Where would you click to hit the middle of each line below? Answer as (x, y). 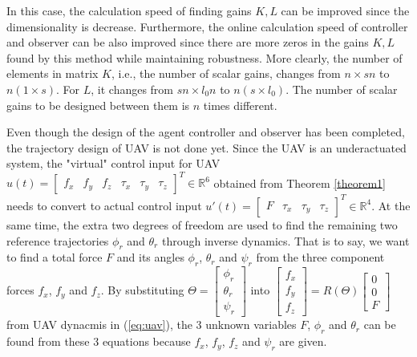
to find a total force (55, 257)
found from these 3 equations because (99, 341)
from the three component (320, 257)
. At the (391, 205)
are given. (303, 341)
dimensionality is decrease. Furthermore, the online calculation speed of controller (207, 26)
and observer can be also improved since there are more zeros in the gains (188, 42)
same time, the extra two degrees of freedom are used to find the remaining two (202, 224)
